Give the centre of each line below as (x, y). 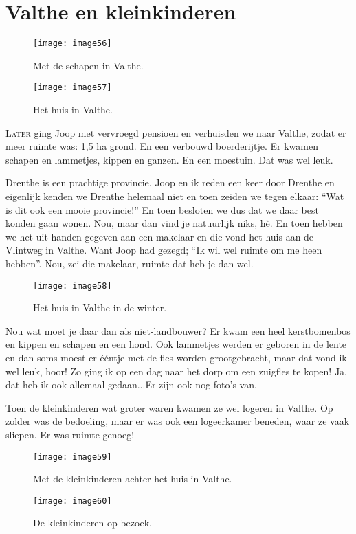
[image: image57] (73, 88)
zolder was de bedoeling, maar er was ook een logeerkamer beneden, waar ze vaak (178, 421)
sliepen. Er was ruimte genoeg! (70, 434)
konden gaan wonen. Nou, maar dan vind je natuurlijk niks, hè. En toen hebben (174, 223)
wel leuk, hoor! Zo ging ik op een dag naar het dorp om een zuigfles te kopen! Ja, (176, 371)
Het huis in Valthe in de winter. (100, 308)
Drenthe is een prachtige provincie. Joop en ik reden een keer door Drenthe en (170, 182)
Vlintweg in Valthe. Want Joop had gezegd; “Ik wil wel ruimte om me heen (164, 250)
